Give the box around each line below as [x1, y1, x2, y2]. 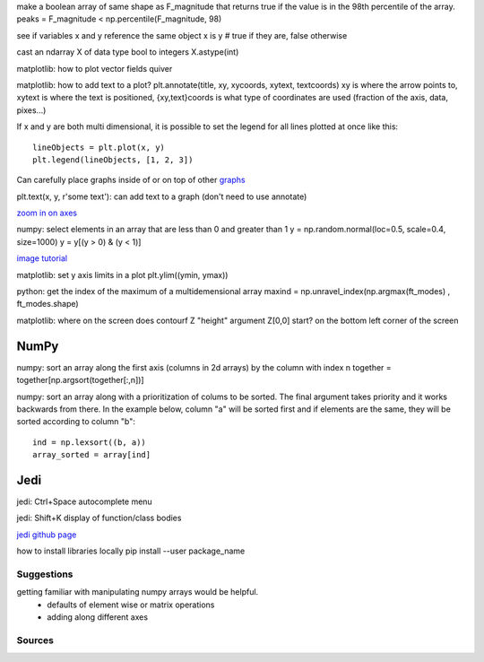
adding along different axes [47, 612, 148, 623]
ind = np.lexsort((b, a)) [32, 437, 147, 448]
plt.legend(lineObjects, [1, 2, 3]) [32, 154, 194, 165]
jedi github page [16, 529, 77, 540]
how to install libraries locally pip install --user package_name [16, 545, 246, 556]
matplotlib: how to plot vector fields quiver [16, 63, 173, 74]
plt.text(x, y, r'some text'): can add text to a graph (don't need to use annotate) [16, 191, 307, 202]
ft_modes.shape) [16, 299, 80, 309]
